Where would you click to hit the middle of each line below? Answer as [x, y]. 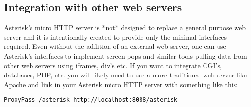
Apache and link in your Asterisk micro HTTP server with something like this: [121, 84]
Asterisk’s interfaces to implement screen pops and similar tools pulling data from [125, 55]
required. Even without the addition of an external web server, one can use [115, 46]
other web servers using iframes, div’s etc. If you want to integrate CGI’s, [113, 65]
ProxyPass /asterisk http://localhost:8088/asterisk [91, 100]
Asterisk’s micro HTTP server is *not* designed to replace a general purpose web [125, 27]
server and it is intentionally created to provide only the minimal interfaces [116, 37]
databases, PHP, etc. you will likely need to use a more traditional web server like [125, 75]
